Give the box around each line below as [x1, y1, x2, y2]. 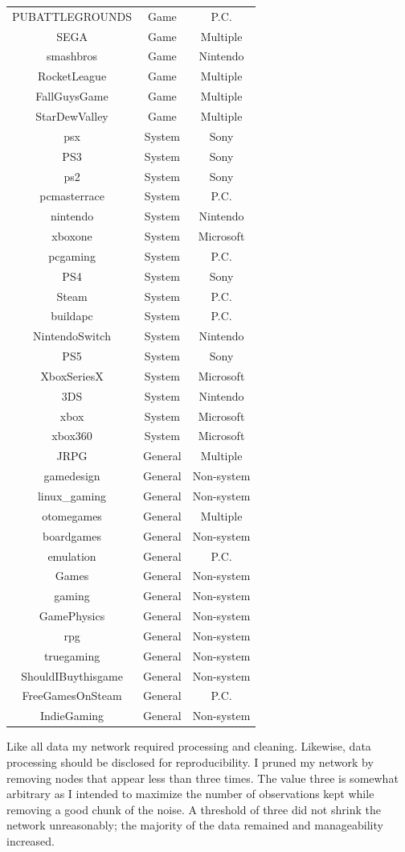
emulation [47, 547, 96, 564]
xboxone [51, 228, 92, 245]
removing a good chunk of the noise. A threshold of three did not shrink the [6, 801, 381, 817]
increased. [6, 832, 55, 849]
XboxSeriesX [40, 367, 104, 384]
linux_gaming [37, 488, 107, 504]
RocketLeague [37, 68, 107, 84]
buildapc [51, 307, 93, 324]
